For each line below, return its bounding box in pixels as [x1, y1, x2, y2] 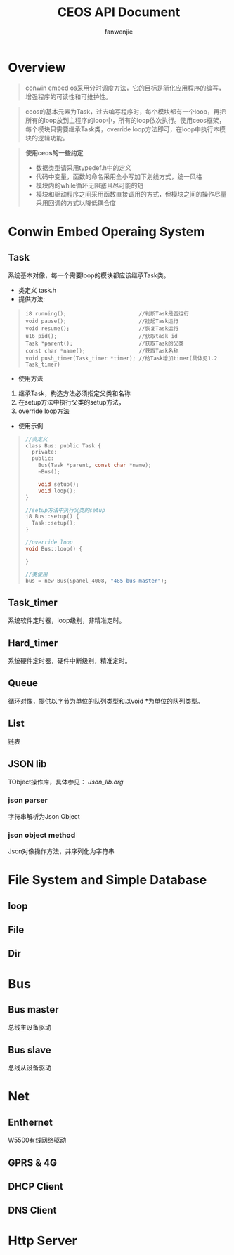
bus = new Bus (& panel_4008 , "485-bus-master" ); [25, 577, 168, 584]
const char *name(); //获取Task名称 [25, 347, 179, 355]
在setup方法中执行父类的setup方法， [18, 397, 125, 406]
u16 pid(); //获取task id [25, 332, 178, 339]
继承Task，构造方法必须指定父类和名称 [18, 389, 131, 397]
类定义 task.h [18, 286, 57, 294]
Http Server [8, 1233, 78, 1249]
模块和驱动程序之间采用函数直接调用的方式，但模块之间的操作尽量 [35, 190, 227, 198]
